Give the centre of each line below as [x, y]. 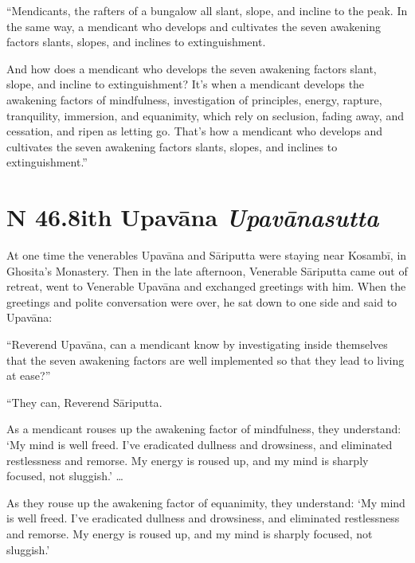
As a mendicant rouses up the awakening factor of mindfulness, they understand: [204, 429]
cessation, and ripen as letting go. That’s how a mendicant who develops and [195, 131]
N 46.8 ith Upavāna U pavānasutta [193, 217]
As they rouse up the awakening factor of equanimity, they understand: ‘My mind [206, 502]
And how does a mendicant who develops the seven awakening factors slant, [192, 68]
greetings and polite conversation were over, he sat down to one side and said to [202, 301]
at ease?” [29, 375]
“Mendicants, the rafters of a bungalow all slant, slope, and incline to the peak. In [207, 10]
